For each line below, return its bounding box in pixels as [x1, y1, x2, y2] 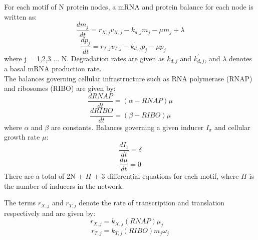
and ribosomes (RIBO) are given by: [4, 83, 116, 93]
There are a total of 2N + [4, 171, 83, 181]
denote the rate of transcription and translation [79, 197, 225, 208]
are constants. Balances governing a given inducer [51, 122, 204, 132]
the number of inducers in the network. [4, 180, 124, 191]
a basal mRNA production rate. [4, 63, 102, 73]
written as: [4, 11, 37, 22]
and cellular [214, 122, 250, 132]
